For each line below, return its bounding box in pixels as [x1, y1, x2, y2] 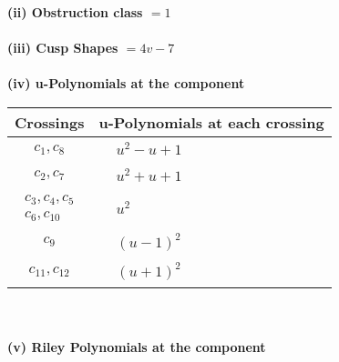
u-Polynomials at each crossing [98, 111, 324, 133]
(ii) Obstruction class [7, 3, 143, 21]
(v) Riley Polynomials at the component [7, 337, 266, 356]
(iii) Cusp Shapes [7, 38, 118, 57]
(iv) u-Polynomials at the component [7, 74, 245, 93]
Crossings [15, 111, 85, 133]
